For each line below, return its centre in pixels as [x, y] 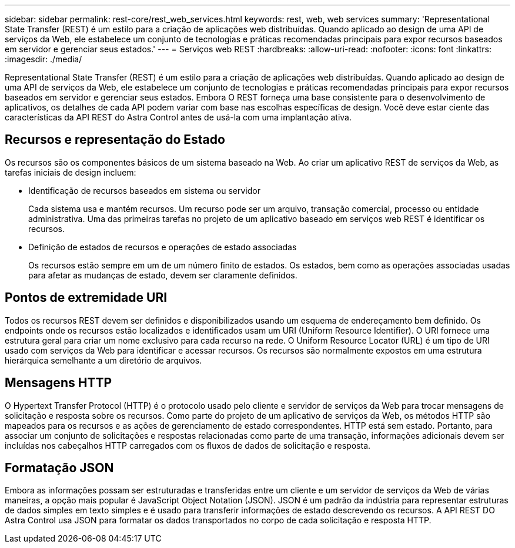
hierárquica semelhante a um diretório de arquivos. [103, 360]
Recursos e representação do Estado [115, 140]
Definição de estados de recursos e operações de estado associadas [163, 247]
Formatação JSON [59, 468]
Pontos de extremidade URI [86, 298]
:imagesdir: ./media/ [44, 59]
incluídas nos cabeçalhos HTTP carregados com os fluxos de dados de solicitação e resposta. [188, 445]
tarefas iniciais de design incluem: [71, 172]
